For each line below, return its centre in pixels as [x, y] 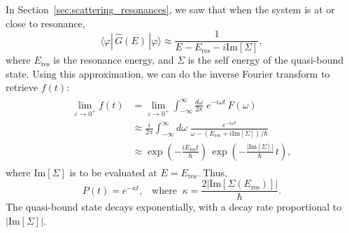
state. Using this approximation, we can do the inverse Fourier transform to [168, 73]
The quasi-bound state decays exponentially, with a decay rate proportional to [174, 207]
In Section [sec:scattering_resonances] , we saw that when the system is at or [170, 9]
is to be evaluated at [113, 172]
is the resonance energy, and [114, 60]
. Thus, [212, 172]
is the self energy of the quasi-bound [266, 60]
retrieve [22, 87]
